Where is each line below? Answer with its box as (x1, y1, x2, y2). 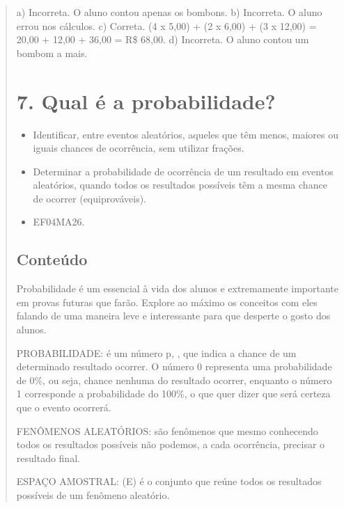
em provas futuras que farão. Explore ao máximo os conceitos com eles (16, 294, 318, 309)
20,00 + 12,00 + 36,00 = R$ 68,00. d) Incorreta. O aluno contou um (16, 32, 309, 47)
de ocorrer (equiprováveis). (33, 191, 146, 205)
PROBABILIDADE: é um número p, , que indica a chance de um (16, 345, 297, 360)
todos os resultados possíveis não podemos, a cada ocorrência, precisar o (16, 437, 325, 452)
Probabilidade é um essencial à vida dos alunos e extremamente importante (16, 281, 339, 296)
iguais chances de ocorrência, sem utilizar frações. (33, 141, 244, 155)
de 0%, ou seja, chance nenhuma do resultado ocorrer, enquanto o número (16, 372, 332, 387)
